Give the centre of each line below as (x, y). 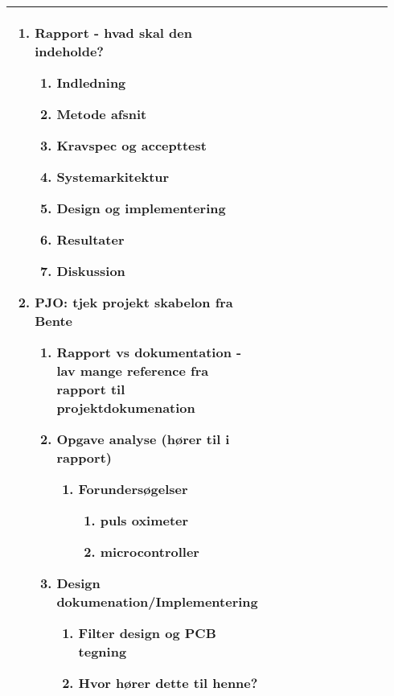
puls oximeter (144, 520)
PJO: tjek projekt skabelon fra (134, 302)
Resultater (90, 239)
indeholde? (70, 51)
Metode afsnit (102, 114)
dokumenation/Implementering (157, 601)
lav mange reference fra (133, 371)
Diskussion (91, 271)
